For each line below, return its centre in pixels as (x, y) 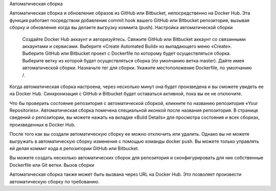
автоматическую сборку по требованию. (54, 181)
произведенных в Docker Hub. (42, 124)
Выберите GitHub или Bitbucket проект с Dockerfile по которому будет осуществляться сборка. (126, 53)
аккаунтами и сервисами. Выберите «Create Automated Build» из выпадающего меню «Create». (127, 46)
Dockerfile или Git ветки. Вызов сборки (52, 165)
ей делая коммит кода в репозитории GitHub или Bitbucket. (74, 148)
